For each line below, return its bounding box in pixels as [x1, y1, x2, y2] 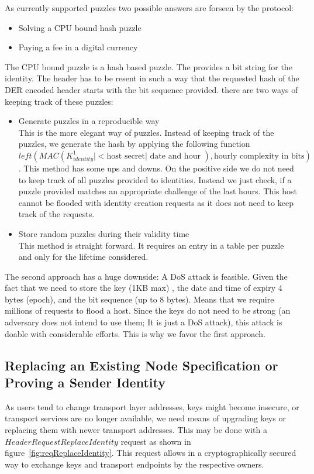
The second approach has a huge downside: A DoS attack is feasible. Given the [5, 270, 288, 282]
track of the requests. [18, 208, 95, 220]
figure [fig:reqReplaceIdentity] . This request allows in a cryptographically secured [5, 446, 296, 459]
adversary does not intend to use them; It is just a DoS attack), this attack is [5, 316, 282, 328]
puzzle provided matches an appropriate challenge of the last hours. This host [18, 185, 297, 197]
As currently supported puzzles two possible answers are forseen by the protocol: [5, 2, 294, 13]
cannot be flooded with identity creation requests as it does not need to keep [18, 196, 294, 208]
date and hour [150, 152, 201, 160]
